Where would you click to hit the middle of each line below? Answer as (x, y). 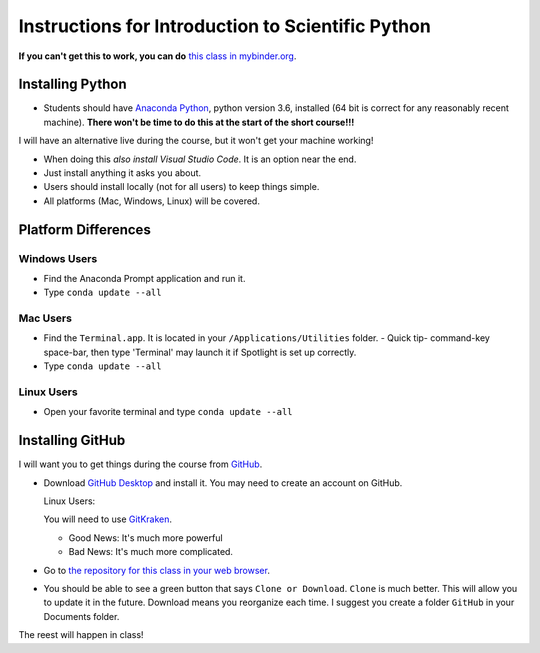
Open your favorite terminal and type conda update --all (168, 412)
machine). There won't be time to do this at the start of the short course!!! (199, 122)
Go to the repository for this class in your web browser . (156, 570)
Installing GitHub (72, 440)
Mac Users (45, 318)
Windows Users (58, 258)
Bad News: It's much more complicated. (151, 552)
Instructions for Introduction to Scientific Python (225, 26)
